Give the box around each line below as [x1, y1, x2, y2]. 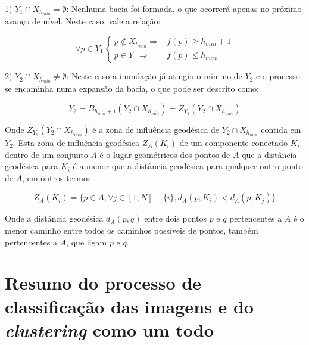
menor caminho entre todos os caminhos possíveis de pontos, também [5, 224, 258, 236]
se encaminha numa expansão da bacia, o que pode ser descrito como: [5, 82, 259, 95]
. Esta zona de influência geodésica [13, 136, 140, 149]
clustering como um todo [5, 317, 214, 342]
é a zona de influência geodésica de [92, 123, 220, 136]
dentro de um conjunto [5, 148, 88, 160]
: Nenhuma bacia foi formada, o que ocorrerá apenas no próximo [66, 2, 302, 14]
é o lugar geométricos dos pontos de [99, 148, 230, 160]
